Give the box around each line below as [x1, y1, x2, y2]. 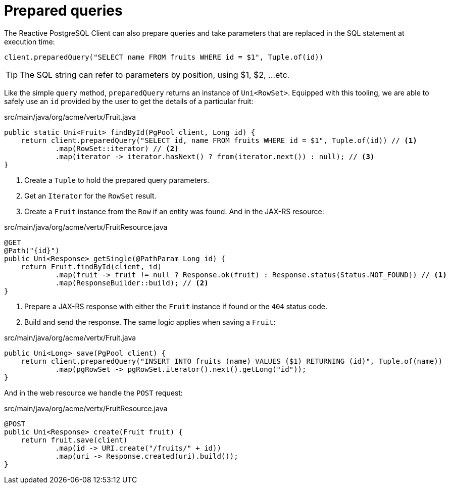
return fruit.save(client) [21, 435, 128, 444]
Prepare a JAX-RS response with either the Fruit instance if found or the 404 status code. [24, 302, 327, 311]
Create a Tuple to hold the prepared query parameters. [24, 175, 209, 184]
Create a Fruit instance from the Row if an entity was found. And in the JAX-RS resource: [24, 207, 324, 216]
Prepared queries [4, 2, 123, 19]
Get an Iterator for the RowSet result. [24, 191, 157, 200]
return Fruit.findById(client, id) [21, 262, 162, 271]
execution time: [4, 37, 55, 46]
